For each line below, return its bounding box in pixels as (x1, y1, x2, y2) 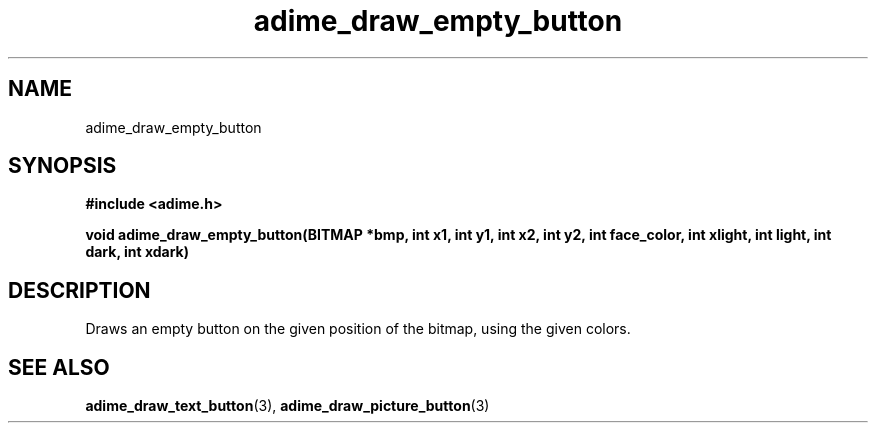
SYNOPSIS (8, 153, 117, 179)
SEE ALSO (8, 354, 110, 380)
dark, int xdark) (85, 243, 190, 261)
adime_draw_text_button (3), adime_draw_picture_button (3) (85, 397, 490, 415)
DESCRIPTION (8, 277, 151, 303)
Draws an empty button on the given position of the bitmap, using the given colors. (85, 320, 631, 338)
